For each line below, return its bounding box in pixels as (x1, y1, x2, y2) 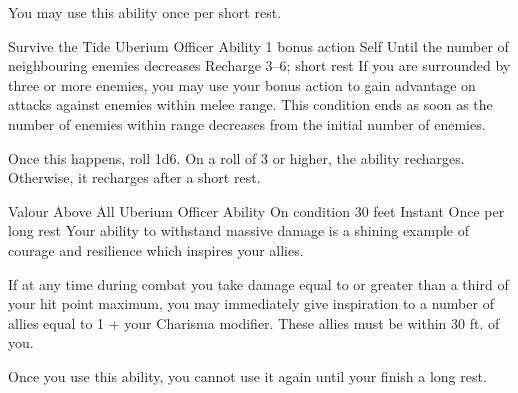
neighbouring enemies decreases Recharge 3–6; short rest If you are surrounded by (8, 55, 511, 76)
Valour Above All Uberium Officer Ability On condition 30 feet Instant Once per (8, 200, 505, 221)
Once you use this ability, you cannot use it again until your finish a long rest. (8, 365, 487, 386)
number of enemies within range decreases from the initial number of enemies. (8, 113, 486, 134)
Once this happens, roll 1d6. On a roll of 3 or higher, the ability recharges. (8, 147, 465, 168)
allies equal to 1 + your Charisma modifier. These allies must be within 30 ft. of (8, 312, 500, 333)
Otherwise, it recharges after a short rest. (8, 167, 261, 188)
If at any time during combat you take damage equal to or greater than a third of (8, 273, 509, 294)
